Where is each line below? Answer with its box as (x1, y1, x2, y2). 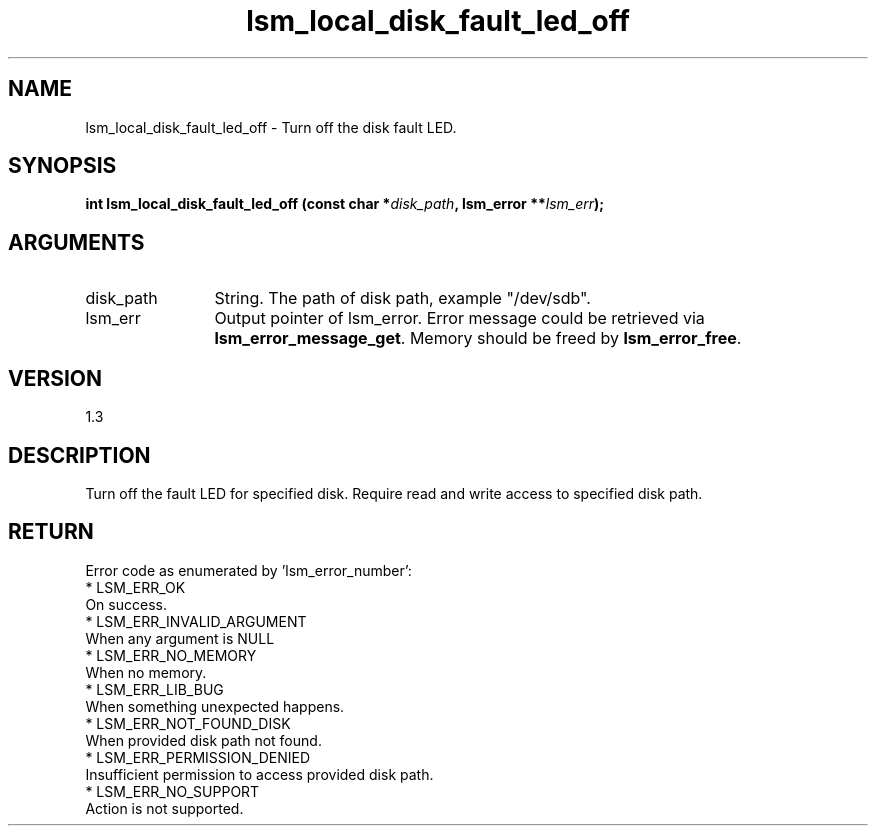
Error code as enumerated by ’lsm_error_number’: (85, 561, 412, 579)
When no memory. (85, 663, 207, 681)
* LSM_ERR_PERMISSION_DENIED (85, 748, 310, 766)
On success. (85, 595, 167, 613)
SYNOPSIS (8, 153, 117, 179)
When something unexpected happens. (85, 697, 345, 715)
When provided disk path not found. (85, 731, 322, 749)
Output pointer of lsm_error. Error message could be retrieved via (214, 308, 705, 329)
